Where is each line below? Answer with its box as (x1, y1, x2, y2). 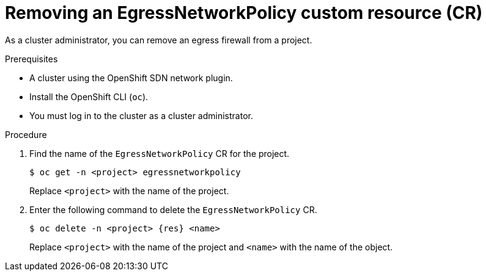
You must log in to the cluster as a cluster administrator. (29, 110, 253, 121)
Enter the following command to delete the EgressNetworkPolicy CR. (29, 204, 317, 215)
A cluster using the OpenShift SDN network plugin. (29, 72, 233, 83)
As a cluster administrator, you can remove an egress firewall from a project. (5, 34, 312, 45)
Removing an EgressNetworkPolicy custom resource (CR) (5, 2, 483, 23)
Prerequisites (5, 53, 58, 64)
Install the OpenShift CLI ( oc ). (29, 91, 149, 102)
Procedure (5, 129, 47, 140)
